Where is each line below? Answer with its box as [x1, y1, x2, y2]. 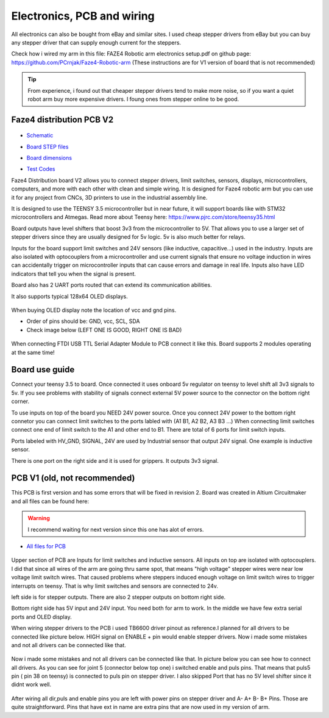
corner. [11, 397, 30, 405]
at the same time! [11, 349, 55, 356]
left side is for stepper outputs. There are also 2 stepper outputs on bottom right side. [11, 593, 226, 601]
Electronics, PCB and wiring [11, 9, 155, 23]
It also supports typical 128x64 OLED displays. [11, 292, 128, 300]
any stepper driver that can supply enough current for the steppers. [11, 38, 182, 46]
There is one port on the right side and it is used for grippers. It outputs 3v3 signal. [11, 457, 219, 464]
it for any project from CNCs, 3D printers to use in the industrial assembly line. [11, 194, 208, 201]
